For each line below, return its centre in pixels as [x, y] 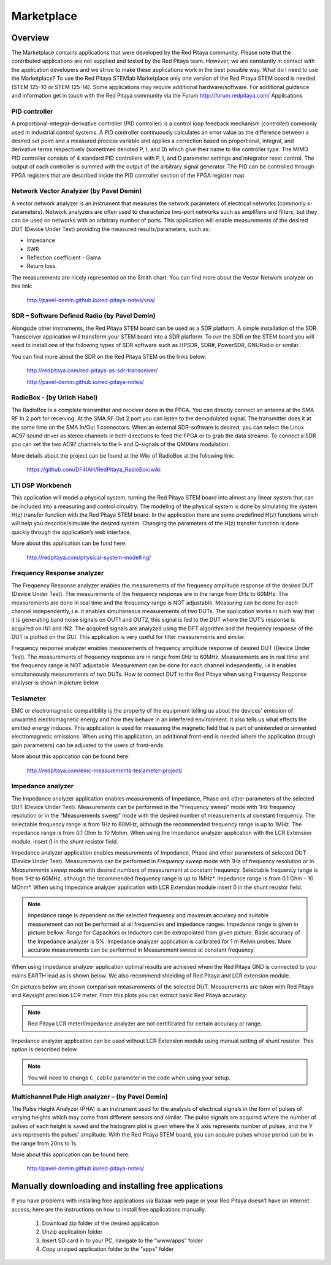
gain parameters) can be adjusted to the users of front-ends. [88, 745]
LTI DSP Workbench [41, 485]
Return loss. [42, 266]
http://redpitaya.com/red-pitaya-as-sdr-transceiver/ [92, 370]
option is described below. [45, 1049]
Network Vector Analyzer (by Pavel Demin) [77, 191]
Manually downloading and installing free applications [117, 1186]
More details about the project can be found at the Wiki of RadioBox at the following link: [123, 455]
